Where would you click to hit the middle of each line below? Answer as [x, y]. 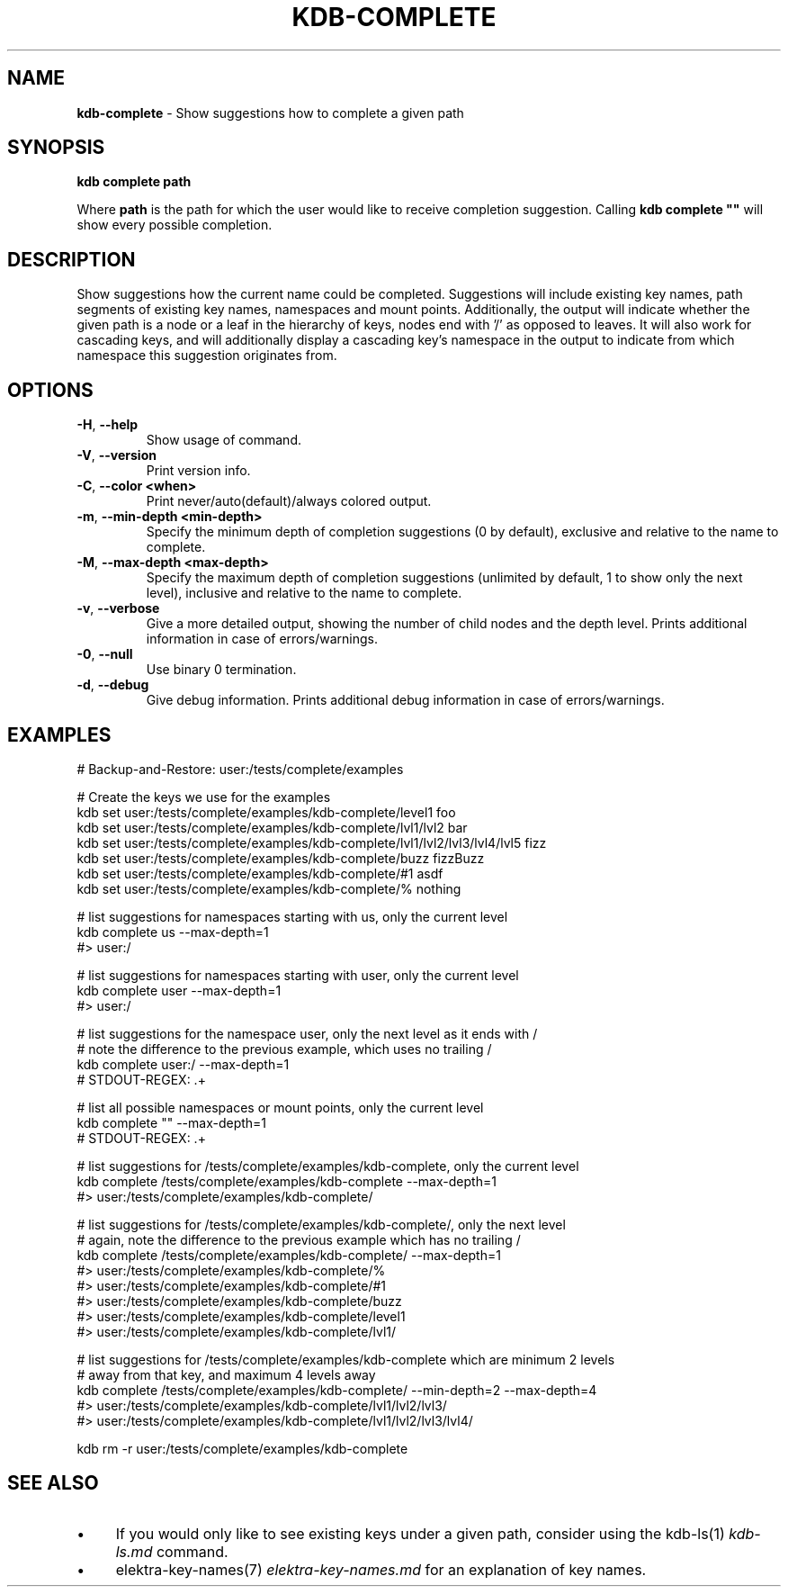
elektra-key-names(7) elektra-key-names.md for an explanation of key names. [381, 1569]
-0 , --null [105, 654]
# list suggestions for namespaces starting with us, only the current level [292, 916]
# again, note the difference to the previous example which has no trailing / [299, 1239]
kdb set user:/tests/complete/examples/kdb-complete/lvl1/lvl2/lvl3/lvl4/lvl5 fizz [312, 842]
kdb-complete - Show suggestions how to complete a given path [270, 113]
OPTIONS [50, 390]
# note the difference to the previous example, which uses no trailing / [284, 1049]
